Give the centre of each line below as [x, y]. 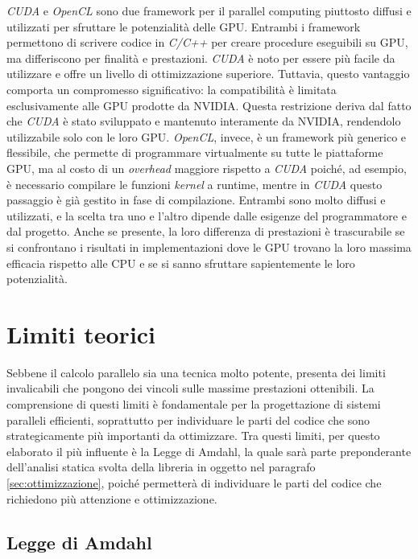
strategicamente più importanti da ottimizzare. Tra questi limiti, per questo [193, 436]
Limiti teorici [81, 333]
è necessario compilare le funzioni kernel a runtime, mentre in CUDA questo [195, 184]
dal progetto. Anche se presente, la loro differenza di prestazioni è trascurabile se [206, 231]
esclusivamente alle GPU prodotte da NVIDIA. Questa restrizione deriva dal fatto [209, 105]
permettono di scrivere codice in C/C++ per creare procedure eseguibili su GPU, [207, 42]
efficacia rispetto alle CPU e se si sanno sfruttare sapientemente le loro [181, 263]
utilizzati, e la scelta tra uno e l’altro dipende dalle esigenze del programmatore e [207, 215]
